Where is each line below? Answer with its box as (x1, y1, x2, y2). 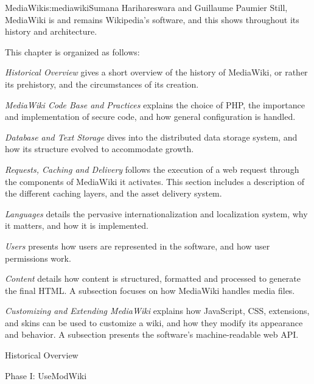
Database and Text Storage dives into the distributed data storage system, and (5, 130, 298, 143)
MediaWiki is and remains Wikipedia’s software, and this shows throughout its (5, 13, 299, 26)
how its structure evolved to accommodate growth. (5, 142, 194, 155)
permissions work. (5, 251, 71, 264)
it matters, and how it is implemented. (5, 219, 148, 232)
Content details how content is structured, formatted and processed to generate (5, 272, 301, 285)
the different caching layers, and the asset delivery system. (5, 187, 222, 200)
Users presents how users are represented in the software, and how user (5, 239, 270, 252)
